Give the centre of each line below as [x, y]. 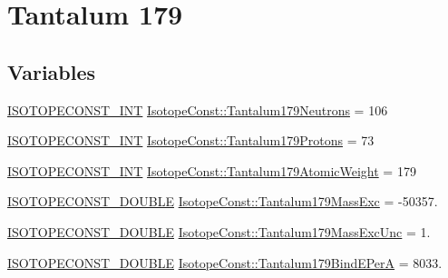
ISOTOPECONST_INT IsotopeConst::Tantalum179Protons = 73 [191, 140]
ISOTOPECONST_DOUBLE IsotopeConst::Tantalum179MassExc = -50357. [223, 201]
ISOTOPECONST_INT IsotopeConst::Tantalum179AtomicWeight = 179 [212, 170]
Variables [52, 71]
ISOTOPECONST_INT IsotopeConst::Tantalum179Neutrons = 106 [198, 109]
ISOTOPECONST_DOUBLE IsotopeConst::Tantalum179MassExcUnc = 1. [219, 231]
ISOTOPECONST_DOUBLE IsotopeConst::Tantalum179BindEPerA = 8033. [225, 262]
